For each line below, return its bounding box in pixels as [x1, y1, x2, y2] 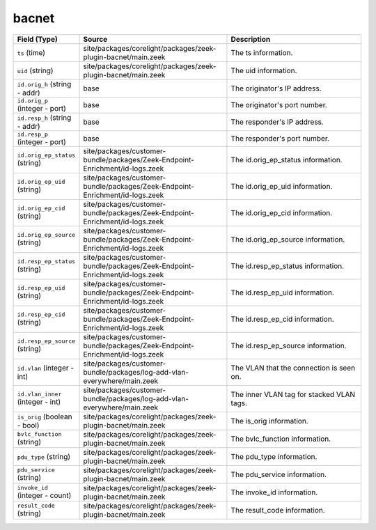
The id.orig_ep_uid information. [230, 181, 333, 191]
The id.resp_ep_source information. [230, 341, 347, 350]
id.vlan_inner [17, 391, 62, 398]
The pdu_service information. [230, 469, 327, 479]
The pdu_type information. [230, 451, 318, 461]
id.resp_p [17, 130, 49, 138]
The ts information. [230, 47, 293, 57]
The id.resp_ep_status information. [230, 261, 345, 271]
